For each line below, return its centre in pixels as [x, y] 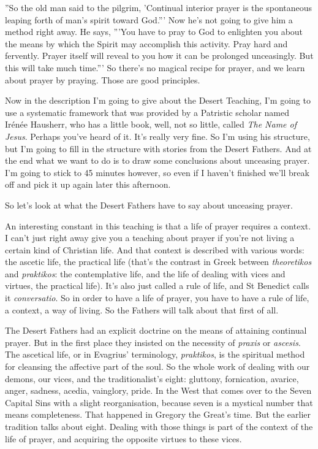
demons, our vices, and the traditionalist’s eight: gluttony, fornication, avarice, [152, 378]
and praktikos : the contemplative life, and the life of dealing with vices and [145, 273]
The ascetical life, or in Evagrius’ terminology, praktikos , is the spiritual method [155, 354]
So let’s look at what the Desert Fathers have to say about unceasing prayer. [149, 205]
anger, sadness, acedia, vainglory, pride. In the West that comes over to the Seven [158, 390]
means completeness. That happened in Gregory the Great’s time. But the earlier [158, 414]
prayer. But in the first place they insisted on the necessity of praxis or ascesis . [153, 342]
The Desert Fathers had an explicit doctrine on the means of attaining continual [156, 330]
